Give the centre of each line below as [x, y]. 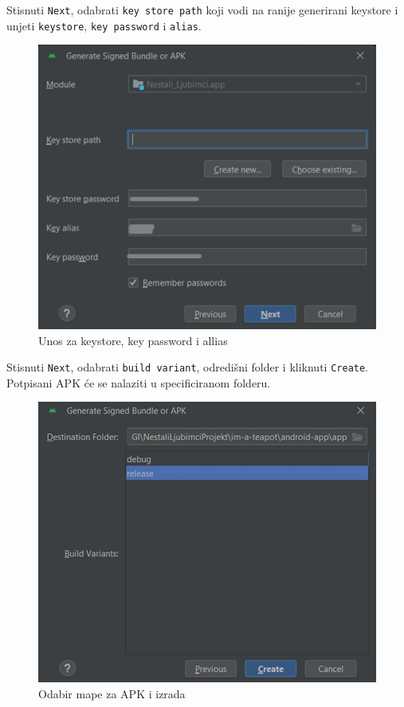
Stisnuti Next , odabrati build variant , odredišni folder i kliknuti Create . [188, 367]
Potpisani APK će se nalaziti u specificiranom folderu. [139, 382]
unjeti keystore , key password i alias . [104, 25]
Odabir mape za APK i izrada [112, 693]
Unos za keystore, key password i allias [133, 340]
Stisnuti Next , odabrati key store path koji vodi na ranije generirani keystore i [202, 10]
